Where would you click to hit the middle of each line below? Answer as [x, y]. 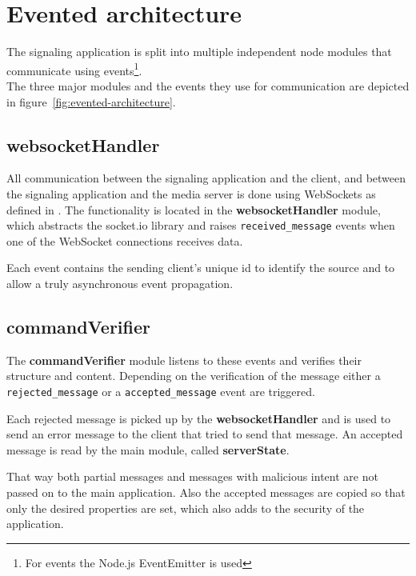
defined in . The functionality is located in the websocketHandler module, [194, 209]
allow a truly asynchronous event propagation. [120, 283]
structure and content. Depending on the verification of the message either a [194, 376]
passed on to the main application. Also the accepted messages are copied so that [206, 492]
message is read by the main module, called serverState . [148, 449]
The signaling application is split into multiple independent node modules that [199, 52]
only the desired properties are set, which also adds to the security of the [186, 508]
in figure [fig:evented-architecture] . [91, 101]
